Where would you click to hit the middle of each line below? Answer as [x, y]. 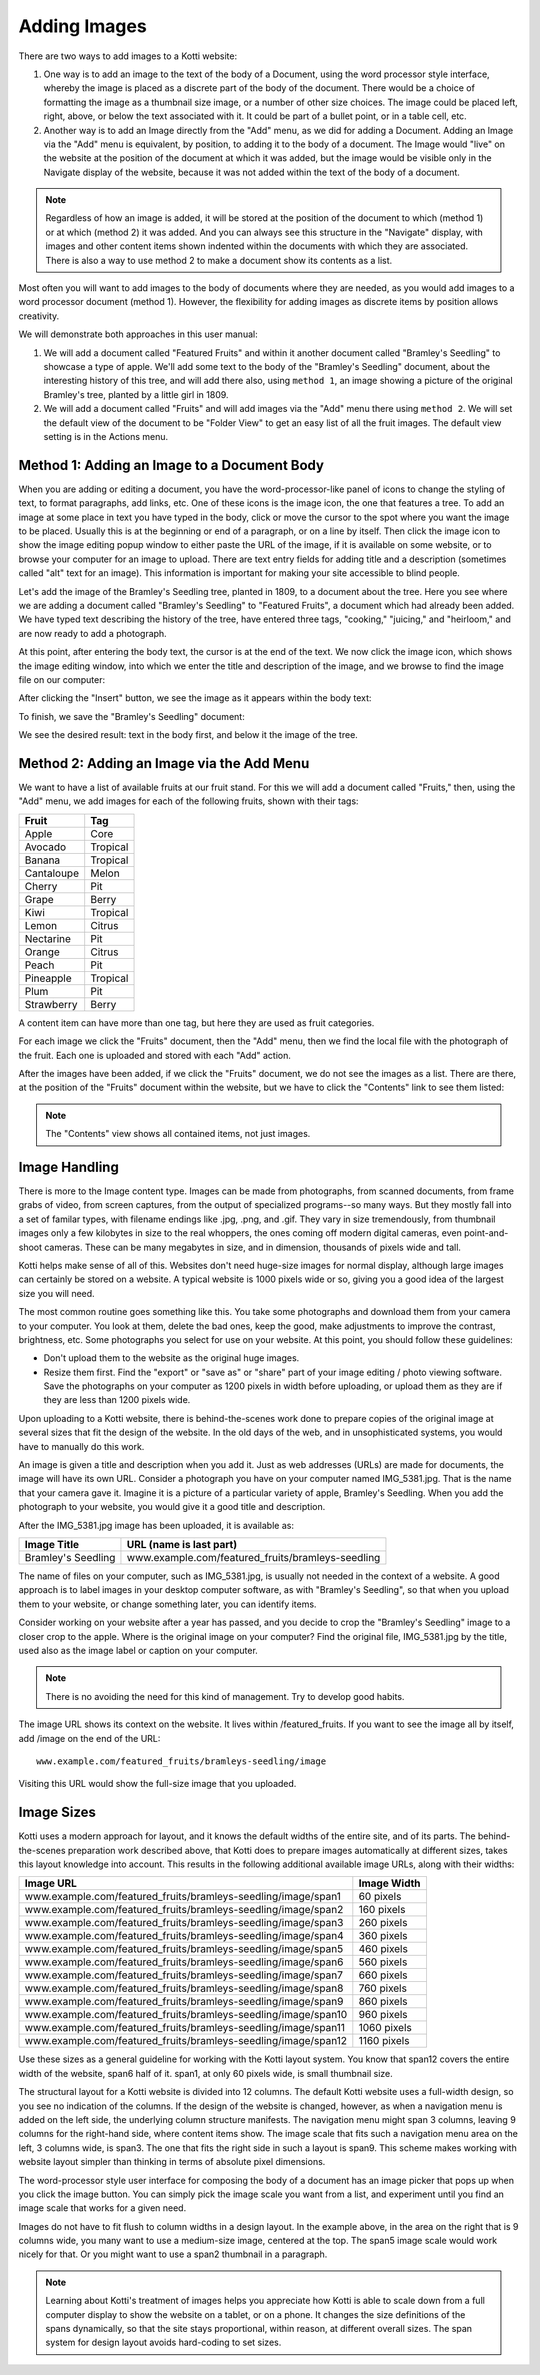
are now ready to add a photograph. [92, 633]
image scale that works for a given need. [102, 2208]
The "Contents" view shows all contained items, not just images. [178, 1134]
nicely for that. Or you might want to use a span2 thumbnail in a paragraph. [173, 2254]
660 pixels [383, 1975]
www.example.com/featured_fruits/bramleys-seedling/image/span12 [186, 2041]
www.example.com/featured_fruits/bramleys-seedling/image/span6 [184, 1962]
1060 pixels [385, 2028]
